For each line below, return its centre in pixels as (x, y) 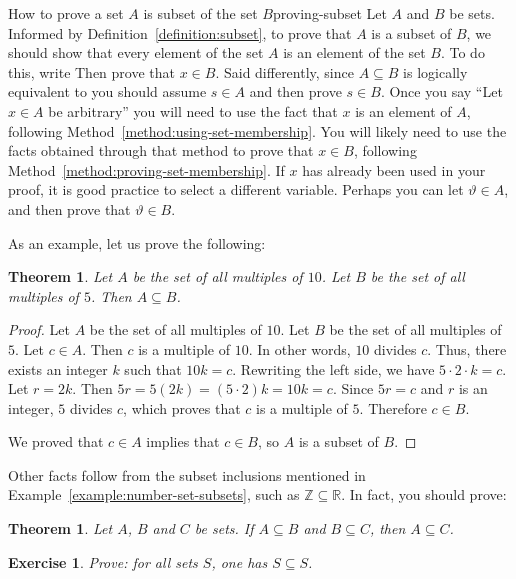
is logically (435, 71)
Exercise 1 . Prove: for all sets (103, 561)
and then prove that (69, 208)
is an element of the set (354, 52)
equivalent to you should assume (107, 91)
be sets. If (224, 528)
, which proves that (182, 407)
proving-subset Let (329, 13)
